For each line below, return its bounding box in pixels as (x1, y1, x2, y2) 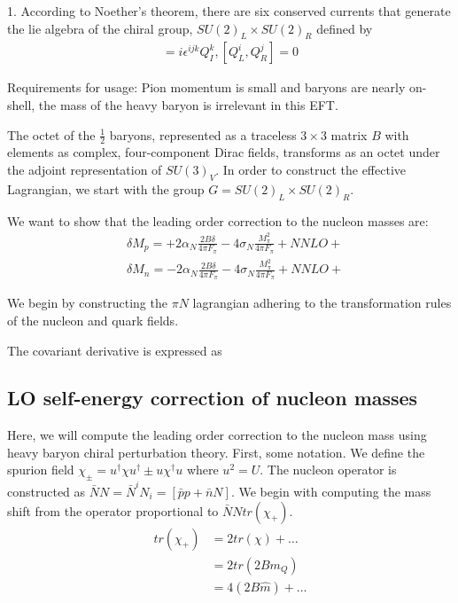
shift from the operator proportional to (7, 501, 219, 520)
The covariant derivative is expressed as (7, 341, 222, 359)
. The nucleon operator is (260, 460, 397, 479)
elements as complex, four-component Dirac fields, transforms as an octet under (7, 143, 440, 161)
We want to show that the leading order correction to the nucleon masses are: (7, 211, 429, 230)
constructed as (7, 482, 86, 500)
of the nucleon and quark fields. (7, 310, 179, 329)
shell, (7, 96, 35, 114)
